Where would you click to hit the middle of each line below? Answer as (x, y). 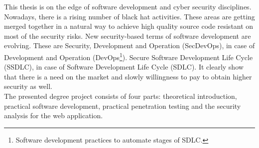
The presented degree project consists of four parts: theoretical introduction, (121, 96)
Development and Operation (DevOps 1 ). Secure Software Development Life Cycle (129, 56)
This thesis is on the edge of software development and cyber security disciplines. (128, 6)
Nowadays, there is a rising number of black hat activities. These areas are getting (129, 16)
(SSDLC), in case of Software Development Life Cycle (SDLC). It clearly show (124, 67)
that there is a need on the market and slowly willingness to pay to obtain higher (128, 76)
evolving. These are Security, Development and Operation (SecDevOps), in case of (129, 45)
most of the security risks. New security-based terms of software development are (128, 36)
